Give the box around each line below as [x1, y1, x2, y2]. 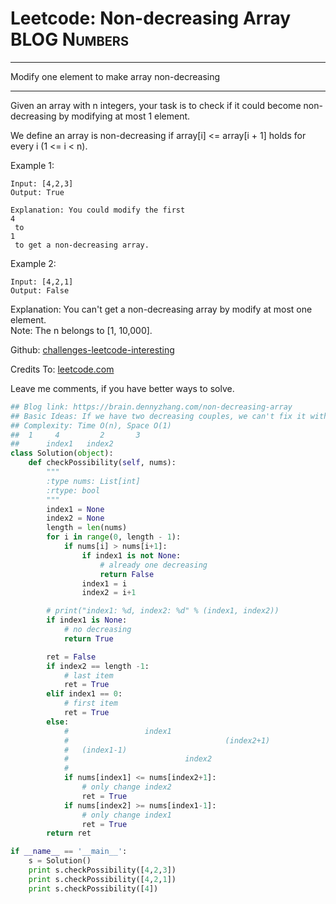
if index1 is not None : [81, 550, 182, 561]
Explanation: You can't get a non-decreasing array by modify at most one [10, 303, 313, 315]
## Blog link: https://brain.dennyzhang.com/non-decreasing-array [10, 402, 293, 412]
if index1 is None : [46, 615, 128, 626]
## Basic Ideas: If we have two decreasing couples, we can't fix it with [10, 411, 329, 421]
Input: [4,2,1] [10, 277, 74, 287]
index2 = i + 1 [81, 588, 137, 598]
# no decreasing [63, 625, 132, 635]
